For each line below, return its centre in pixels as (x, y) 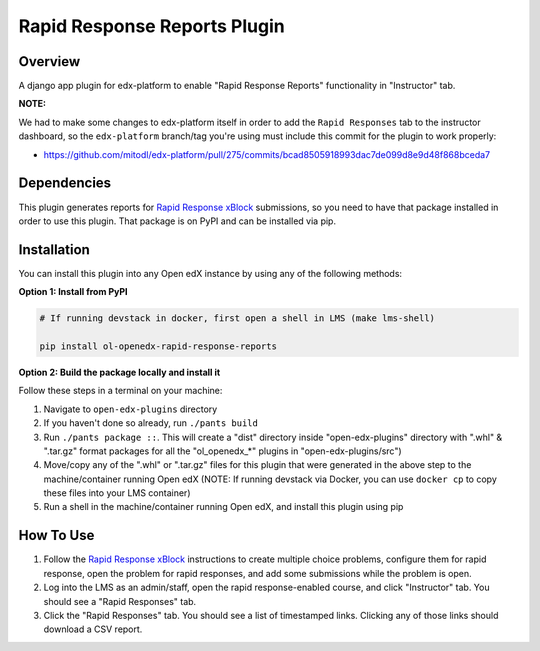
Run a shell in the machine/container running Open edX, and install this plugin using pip (223, 507)
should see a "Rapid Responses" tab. (120, 601)
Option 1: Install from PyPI (73, 292)
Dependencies (65, 183)
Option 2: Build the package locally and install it (119, 372)
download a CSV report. (93, 629)
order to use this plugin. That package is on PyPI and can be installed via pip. (177, 221)
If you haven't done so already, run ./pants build (151, 423)
